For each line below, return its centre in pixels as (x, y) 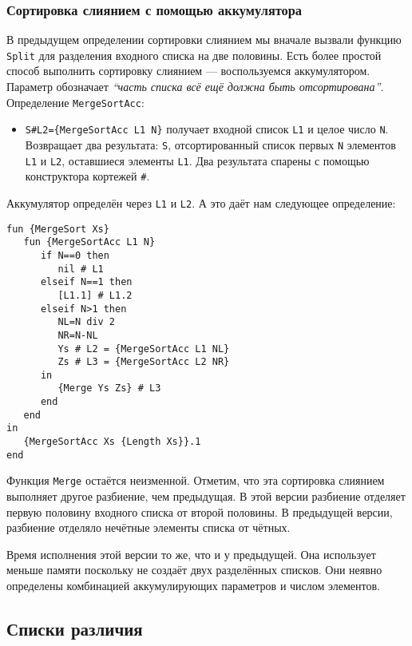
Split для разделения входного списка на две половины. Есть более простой (194, 55)
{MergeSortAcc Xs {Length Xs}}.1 (112, 442)
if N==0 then (75, 255)
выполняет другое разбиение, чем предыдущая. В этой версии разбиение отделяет (206, 496)
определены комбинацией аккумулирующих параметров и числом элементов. (193, 586)
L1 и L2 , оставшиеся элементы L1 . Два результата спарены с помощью (197, 160)
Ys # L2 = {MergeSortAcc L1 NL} (144, 349)
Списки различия (75, 629)
